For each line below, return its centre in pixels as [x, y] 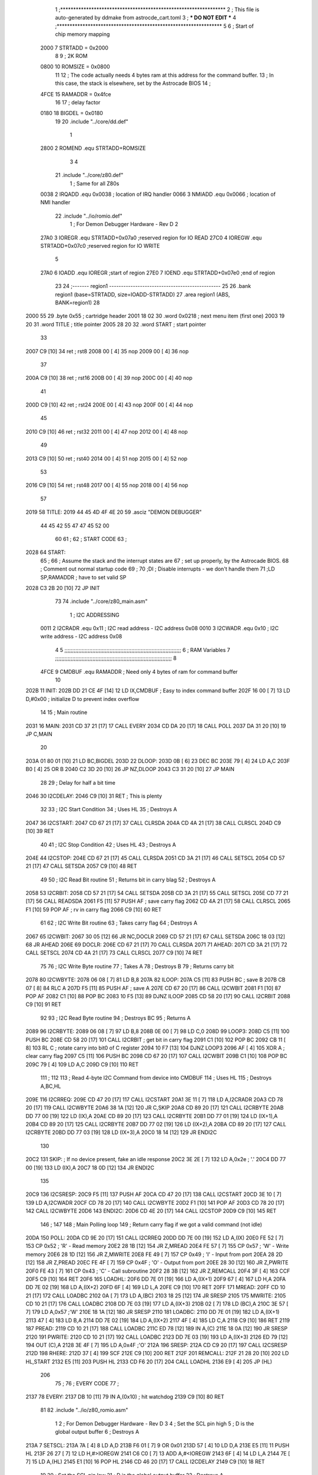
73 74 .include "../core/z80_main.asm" [101, 601]
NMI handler [55, 202]
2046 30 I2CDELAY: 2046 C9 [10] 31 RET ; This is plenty [94, 796]
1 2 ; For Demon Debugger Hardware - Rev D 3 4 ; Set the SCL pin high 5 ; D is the [155, 1423]
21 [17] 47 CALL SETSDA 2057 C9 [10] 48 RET [82, 866]
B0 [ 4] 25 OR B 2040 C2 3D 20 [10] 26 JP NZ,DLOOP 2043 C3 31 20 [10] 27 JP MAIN [130, 769]
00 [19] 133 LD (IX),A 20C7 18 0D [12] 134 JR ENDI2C [90, 1168]
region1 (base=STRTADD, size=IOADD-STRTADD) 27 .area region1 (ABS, [143, 294]
